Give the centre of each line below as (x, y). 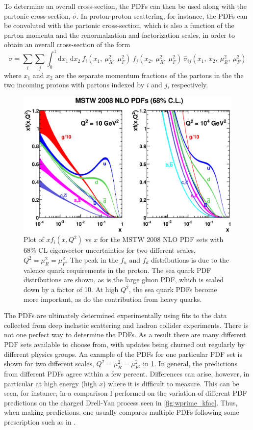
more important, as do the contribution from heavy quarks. (113, 299)
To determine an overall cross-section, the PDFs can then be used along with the (125, 6)
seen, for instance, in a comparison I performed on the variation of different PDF (126, 393)
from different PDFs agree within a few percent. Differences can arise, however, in (127, 373)
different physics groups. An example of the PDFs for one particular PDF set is (123, 354)
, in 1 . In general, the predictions (188, 363)
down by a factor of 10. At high (71, 289)
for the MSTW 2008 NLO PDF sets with (162, 239)
